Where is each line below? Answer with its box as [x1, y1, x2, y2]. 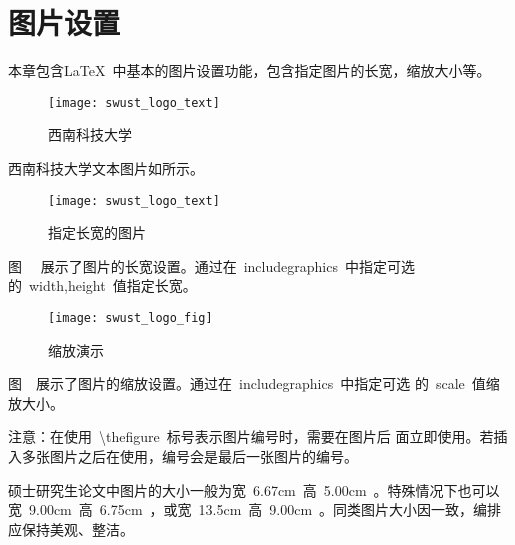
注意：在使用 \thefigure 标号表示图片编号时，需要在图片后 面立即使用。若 [8, 426, 494, 447]
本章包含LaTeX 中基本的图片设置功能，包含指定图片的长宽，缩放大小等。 [8, 60, 491, 81]
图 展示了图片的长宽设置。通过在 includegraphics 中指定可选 [8, 255, 415, 276]
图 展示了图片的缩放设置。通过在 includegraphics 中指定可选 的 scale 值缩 [8, 373, 500, 394]
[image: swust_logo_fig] [48, 311, 213, 325]
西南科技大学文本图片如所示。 [8, 157, 204, 178]
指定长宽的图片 [48, 222, 146, 243]
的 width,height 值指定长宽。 [8, 275, 197, 296]
